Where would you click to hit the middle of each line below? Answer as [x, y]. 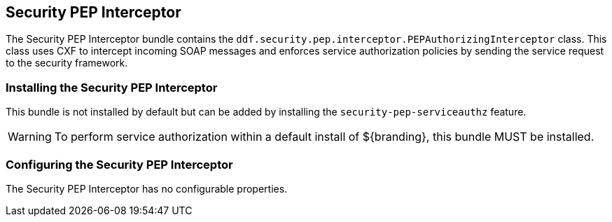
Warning [30, 137]
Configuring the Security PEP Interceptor [119, 164]
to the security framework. [67, 63]
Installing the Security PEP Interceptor [112, 87]
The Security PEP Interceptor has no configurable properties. [147, 188]
